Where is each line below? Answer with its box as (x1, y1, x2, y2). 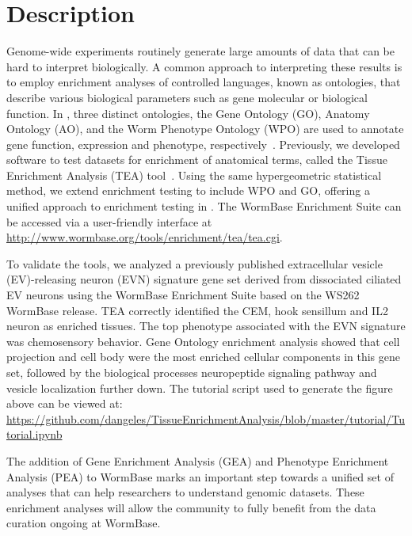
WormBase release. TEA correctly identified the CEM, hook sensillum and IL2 (6, 302, 388, 318)
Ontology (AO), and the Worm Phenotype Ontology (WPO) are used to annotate (6, 120, 404, 137)
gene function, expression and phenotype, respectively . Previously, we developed (6, 135, 400, 152)
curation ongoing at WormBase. (6, 515, 161, 531)
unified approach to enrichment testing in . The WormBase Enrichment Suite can (6, 198, 402, 215)
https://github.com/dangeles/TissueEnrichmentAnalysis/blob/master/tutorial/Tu (6, 410, 405, 427)
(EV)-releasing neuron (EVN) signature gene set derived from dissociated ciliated (6, 271, 402, 287)
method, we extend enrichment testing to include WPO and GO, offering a (6, 182, 370, 199)
